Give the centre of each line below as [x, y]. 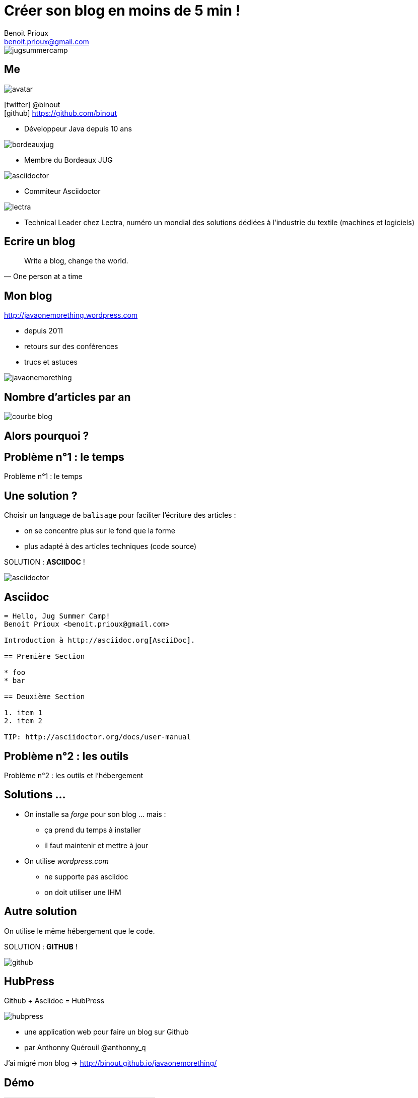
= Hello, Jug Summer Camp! [57, 616]
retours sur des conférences [71, 347]
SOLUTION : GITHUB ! [41, 946]
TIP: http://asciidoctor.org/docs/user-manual [97, 737]
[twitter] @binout [32, 104]
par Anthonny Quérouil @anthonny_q [85, 1048]
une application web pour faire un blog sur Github [107, 1032]
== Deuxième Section [45, 697]
